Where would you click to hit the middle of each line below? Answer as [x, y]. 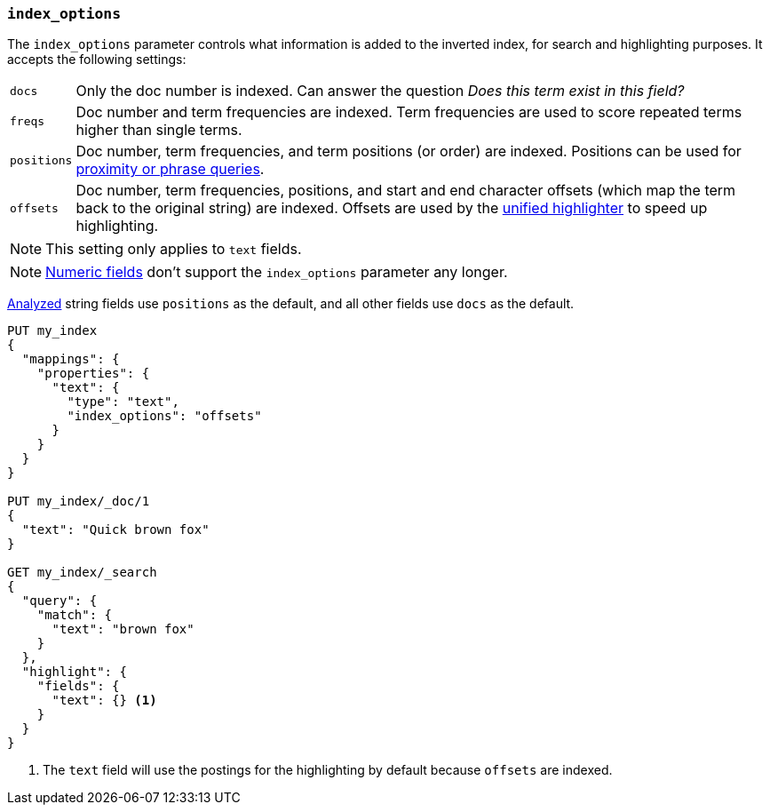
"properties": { [93, 374]
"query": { [60, 601]
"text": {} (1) [104, 701]
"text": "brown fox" [123, 629]
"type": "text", [123, 402]
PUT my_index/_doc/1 [79, 502]
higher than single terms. [159, 130]
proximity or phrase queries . [170, 169]
